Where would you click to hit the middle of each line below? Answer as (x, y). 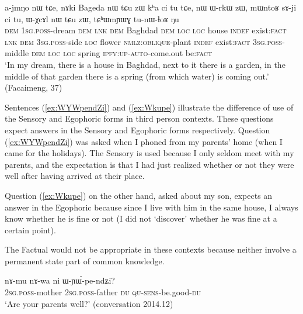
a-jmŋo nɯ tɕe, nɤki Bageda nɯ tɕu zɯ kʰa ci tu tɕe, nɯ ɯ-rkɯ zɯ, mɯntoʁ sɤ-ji (151, 7)
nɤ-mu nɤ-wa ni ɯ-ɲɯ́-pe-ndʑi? (60, 280)
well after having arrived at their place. (75, 176)
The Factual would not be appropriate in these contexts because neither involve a (151, 249)
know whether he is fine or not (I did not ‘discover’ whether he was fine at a (141, 218)
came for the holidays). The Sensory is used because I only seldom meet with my (149, 153)
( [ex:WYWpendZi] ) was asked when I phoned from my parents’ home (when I (144, 141)
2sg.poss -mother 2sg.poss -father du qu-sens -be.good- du (103, 292)
